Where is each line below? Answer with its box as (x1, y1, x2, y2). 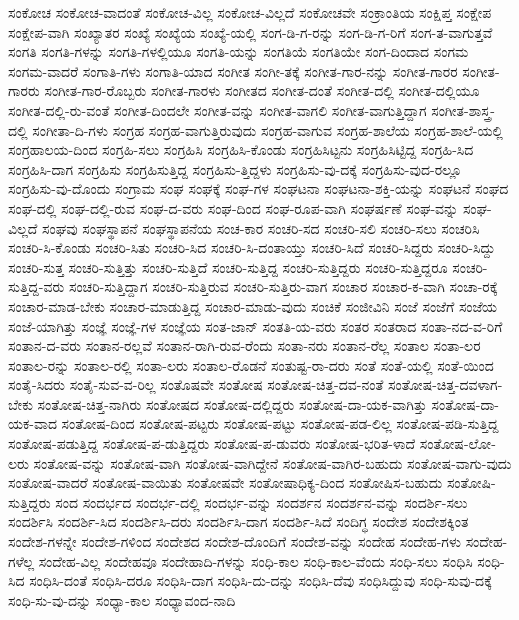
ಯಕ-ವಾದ (8, 413, 57, 434)
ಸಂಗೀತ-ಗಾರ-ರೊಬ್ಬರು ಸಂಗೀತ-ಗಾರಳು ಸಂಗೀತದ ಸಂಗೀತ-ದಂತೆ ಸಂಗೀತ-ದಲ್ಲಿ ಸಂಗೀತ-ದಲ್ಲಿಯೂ (44, 80, 480, 101)
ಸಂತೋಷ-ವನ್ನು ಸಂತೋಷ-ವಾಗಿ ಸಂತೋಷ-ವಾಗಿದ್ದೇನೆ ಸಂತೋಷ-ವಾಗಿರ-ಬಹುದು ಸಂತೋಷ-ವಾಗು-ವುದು (33, 452, 512, 473)
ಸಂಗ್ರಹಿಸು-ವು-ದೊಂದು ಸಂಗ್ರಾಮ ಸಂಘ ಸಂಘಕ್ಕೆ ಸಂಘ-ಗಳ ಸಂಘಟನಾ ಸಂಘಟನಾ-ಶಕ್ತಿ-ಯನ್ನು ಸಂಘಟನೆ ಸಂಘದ (8, 178, 509, 199)
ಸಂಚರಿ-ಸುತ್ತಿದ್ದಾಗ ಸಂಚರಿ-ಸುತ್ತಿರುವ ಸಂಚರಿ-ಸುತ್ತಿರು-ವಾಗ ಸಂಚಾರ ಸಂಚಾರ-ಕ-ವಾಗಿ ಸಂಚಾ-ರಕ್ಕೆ (68, 276, 498, 297)
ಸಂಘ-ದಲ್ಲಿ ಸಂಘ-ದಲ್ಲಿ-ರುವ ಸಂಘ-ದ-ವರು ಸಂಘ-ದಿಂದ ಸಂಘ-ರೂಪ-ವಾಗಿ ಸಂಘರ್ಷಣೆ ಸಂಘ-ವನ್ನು (8, 197, 459, 218)
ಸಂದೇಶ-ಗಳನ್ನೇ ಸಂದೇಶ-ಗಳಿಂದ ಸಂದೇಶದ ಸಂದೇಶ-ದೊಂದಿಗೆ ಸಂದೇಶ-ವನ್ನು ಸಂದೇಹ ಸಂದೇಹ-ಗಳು (8, 531, 461, 552)
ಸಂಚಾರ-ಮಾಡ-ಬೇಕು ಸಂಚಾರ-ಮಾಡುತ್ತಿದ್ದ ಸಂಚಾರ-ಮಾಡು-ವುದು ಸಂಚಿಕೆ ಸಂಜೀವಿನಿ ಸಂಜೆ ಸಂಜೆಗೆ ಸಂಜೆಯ (8, 295, 498, 316)
